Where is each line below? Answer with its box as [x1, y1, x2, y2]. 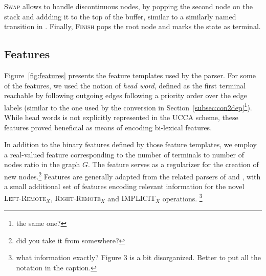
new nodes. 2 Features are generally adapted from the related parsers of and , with [4, 169, 261, 181]
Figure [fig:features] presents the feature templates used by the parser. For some [4, 70, 256, 80]
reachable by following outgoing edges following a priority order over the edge [4, 90, 247, 101]
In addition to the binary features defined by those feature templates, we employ [4, 139, 257, 150]
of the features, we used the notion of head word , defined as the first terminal [4, 80, 246, 90]
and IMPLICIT [107, 193, 156, 203]
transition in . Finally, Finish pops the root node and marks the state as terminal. [4, 21, 261, 32]
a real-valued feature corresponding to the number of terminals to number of [4, 149, 245, 159]
